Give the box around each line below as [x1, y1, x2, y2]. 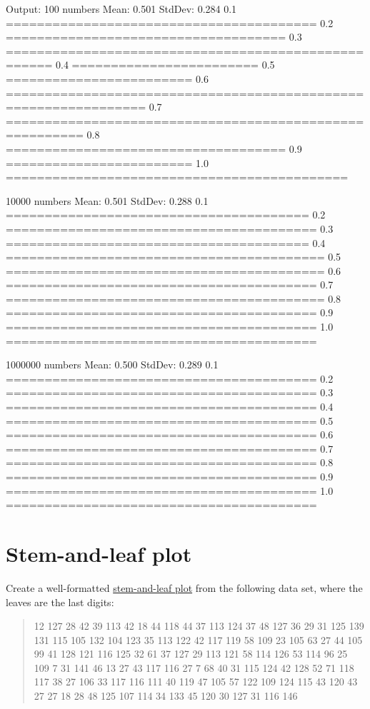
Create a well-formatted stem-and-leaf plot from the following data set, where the [6, 580, 363, 595]
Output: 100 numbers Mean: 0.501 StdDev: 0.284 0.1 [6, 1, 237, 16]
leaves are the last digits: [6, 594, 114, 609]
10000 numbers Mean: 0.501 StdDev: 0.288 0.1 [6, 193, 209, 208]
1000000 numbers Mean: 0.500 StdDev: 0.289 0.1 [6, 357, 219, 372]
